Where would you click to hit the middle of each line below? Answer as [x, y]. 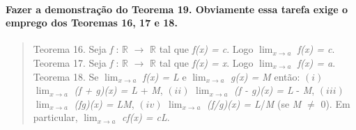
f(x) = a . [316, 62]
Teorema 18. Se [66, 76]
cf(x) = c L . [146, 117]
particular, [55, 117]
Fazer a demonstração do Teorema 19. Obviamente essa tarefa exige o [177, 9]
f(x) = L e [164, 76]
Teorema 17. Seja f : [76, 62]
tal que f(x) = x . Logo [206, 62]
